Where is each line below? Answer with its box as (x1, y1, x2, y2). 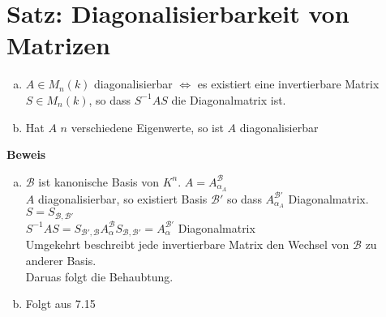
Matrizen (6, 28, 110, 62)
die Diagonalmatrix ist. (171, 91, 286, 108)
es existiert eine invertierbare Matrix (197, 75, 380, 92)
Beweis (6, 146, 46, 163)
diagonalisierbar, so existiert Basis (37, 190, 208, 207)
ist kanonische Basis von (38, 173, 160, 190)
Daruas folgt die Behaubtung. (25, 268, 174, 285)
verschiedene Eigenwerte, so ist (71, 118, 224, 135)
